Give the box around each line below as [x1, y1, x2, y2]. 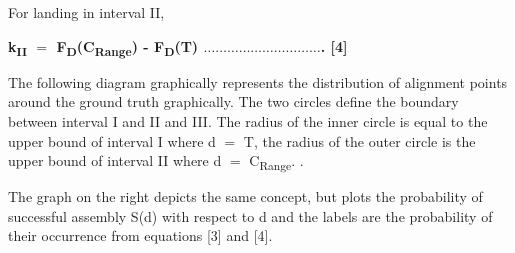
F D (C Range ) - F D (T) [56, 35, 199, 59]
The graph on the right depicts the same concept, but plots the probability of [8, 186, 483, 207]
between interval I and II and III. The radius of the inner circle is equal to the [8, 110, 488, 131]
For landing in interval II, [8, 2, 165, 22]
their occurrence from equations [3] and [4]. [8, 225, 273, 246]
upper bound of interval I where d [8, 130, 216, 151]
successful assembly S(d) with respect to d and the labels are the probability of [8, 205, 493, 226]
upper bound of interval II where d [8, 150, 222, 171]
